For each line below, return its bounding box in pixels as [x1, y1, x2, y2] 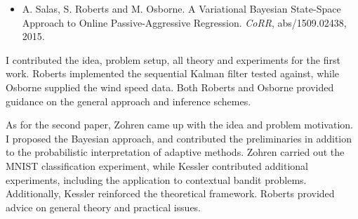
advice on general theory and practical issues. [6, 199, 201, 214]
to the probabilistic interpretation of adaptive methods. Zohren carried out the [6, 145, 345, 159]
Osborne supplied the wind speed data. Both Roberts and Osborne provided [6, 79, 334, 94]
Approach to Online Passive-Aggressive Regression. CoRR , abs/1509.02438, [22, 15, 347, 29]
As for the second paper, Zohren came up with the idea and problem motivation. [6, 117, 353, 132]
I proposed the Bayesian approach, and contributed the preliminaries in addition [6, 131, 352, 145]
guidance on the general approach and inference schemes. [6, 93, 251, 108]
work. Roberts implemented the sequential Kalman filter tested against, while [6, 66, 340, 81]
